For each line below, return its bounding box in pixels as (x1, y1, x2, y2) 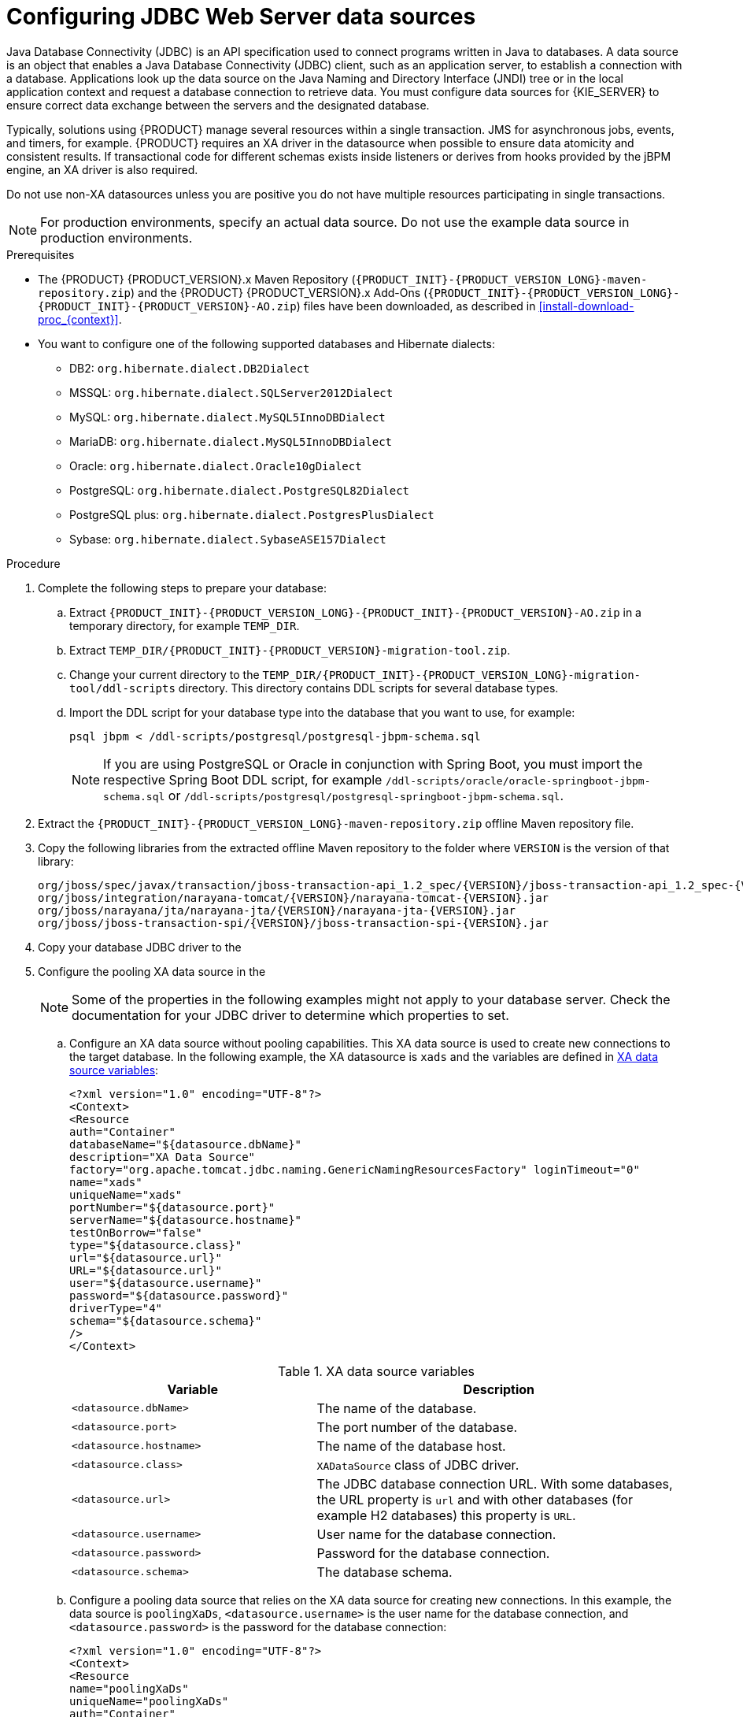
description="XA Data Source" (69, 1150, 256, 1163)
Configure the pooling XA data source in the (38, 964, 266, 978)
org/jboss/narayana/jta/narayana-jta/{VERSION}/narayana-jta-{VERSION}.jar (38, 903, 516, 917)
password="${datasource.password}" (69, 1289, 289, 1302)
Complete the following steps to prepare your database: (38, 580, 327, 595)
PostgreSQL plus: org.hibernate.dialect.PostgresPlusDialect (69, 507, 434, 521)
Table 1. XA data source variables (278, 1363, 475, 1379)
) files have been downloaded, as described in (296, 299, 536, 313)
